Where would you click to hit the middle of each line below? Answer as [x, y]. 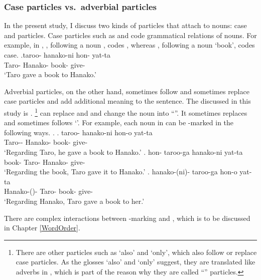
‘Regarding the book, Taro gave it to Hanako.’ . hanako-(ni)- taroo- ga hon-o [121, 172]
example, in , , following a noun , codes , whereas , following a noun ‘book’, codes [129, 45]
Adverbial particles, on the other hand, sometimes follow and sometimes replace [127, 91]
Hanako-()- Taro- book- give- [48, 191]
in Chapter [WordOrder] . [42, 228]
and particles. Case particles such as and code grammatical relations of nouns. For [130, 35]
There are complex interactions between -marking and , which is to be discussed [127, 218]
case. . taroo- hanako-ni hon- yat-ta [57, 55]
